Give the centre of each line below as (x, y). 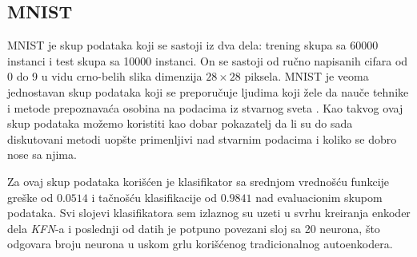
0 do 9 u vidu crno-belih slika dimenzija (105, 76)
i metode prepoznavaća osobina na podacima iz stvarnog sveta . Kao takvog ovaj (205, 107)
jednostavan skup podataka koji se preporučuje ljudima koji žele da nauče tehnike (208, 91)
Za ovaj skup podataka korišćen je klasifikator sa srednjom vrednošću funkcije (198, 181)
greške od (30, 197)
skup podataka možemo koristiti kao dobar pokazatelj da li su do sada (180, 123)
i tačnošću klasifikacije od (154, 197)
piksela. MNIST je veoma (307, 76)
